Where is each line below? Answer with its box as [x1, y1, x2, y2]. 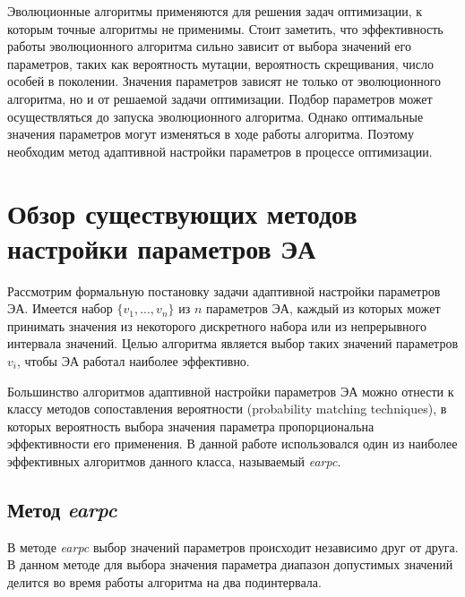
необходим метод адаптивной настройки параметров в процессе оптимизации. [7, 141, 433, 160]
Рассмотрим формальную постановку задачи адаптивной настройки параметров [7, 281, 441, 300]
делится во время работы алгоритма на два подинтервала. [7, 572, 322, 591]
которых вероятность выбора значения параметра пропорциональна [7, 416, 375, 435]
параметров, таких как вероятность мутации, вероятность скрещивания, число [7, 54, 434, 72]
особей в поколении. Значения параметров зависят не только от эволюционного [7, 72, 442, 90]
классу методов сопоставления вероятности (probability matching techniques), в [7, 399, 447, 418]
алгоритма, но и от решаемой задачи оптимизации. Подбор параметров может [7, 89, 433, 107]
